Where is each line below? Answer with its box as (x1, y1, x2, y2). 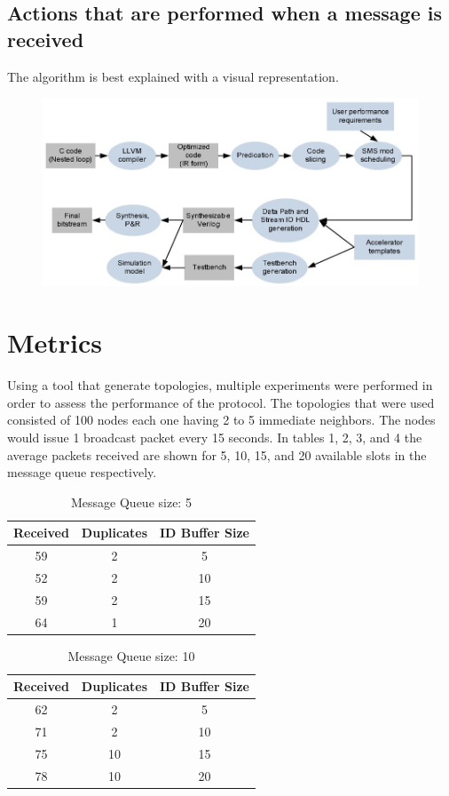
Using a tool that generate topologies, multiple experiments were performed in (7, 376, 433, 394)
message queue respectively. (7, 463, 157, 482)
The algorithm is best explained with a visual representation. (7, 67, 339, 85)
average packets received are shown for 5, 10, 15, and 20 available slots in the (7, 445, 427, 464)
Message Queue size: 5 (71, 492, 192, 511)
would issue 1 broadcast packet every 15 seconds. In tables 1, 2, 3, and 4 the (7, 427, 422, 446)
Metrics (7, 324, 103, 361)
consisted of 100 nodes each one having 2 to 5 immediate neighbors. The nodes (7, 410, 436, 429)
